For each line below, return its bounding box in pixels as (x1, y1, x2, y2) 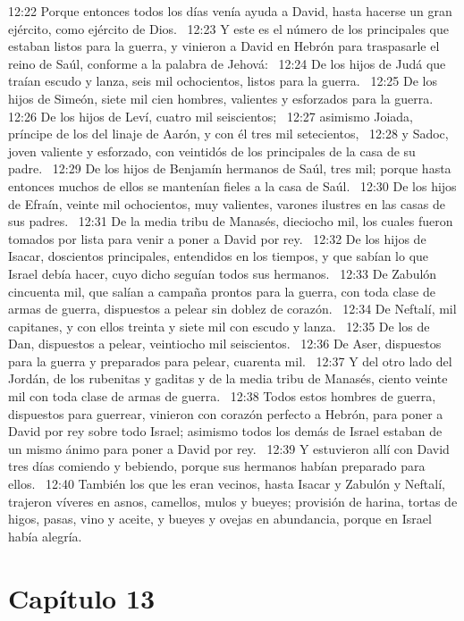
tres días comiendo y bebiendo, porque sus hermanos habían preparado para (8, 457, 426, 475)
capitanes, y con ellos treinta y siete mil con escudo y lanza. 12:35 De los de (8, 316, 430, 335)
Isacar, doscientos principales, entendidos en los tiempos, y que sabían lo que (8, 247, 429, 265)
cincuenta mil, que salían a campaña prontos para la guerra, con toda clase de (8, 281, 435, 300)
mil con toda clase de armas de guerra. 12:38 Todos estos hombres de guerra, (8, 387, 436, 406)
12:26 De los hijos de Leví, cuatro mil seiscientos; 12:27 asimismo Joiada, (8, 106, 413, 125)
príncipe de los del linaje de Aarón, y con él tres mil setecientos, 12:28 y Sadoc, (8, 124, 449, 143)
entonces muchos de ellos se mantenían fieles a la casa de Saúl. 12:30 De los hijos (8, 176, 457, 195)
